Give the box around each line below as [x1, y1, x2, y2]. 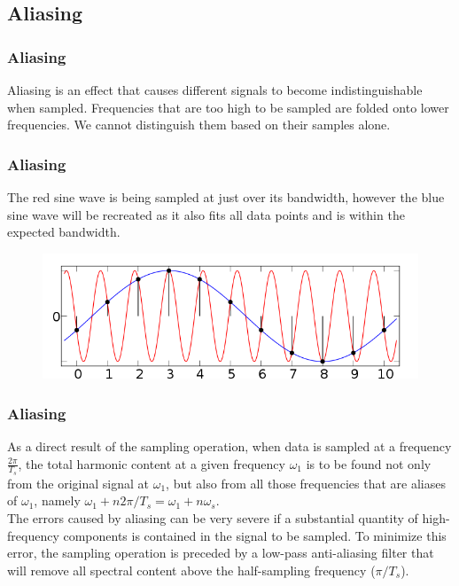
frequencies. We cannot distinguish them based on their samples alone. [7, 115, 391, 134]
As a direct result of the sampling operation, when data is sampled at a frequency [7, 436, 452, 455]
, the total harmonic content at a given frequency [18, 454, 285, 473]
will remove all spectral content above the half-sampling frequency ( [7, 560, 376, 579]
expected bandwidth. [7, 223, 121, 241]
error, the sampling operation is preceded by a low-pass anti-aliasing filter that [7, 543, 434, 562]
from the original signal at [7, 473, 150, 492]
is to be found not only [306, 454, 432, 473]
